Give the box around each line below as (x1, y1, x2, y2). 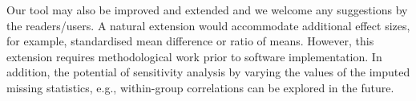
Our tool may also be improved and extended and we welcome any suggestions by (6, 2, 408, 17)
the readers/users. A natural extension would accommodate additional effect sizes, (6, 17, 410, 33)
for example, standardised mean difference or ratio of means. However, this (6, 33, 374, 49)
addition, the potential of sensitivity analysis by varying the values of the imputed (6, 64, 410, 80)
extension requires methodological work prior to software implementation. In (6, 48, 382, 64)
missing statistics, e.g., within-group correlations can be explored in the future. (6, 79, 394, 95)
